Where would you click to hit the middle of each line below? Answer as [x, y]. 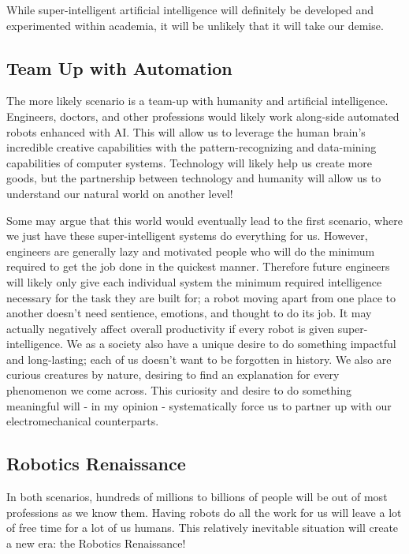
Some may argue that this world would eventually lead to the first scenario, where [204, 220]
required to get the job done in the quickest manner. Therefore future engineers [198, 266]
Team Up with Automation [119, 67]
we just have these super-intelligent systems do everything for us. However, [187, 236]
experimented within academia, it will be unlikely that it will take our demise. [195, 25]
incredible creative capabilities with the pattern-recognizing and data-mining [191, 147]
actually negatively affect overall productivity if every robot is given [170, 328]
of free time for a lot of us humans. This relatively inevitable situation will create [203, 528]
